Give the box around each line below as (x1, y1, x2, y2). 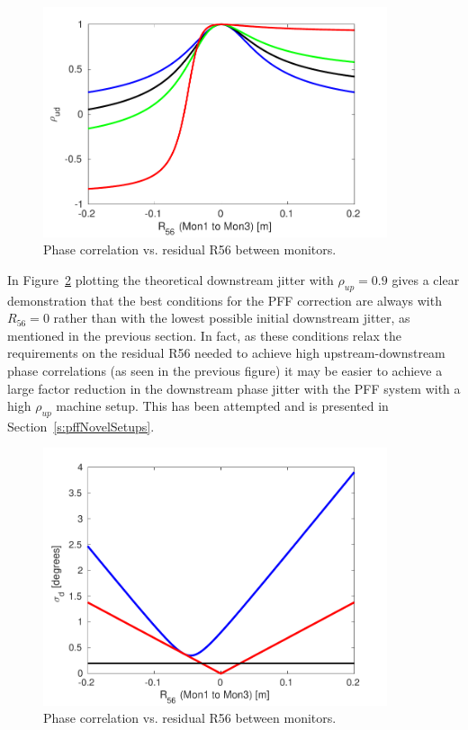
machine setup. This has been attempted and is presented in (56, 396, 389, 415)
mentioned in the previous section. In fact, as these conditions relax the (7, 325, 401, 344)
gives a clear (391, 270, 460, 289)
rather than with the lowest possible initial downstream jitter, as (53, 308, 410, 327)
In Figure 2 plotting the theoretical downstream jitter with (7, 270, 334, 289)
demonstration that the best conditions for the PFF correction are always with (7, 290, 442, 309)
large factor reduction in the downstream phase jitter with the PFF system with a (7, 378, 461, 397)
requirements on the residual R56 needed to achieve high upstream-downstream (7, 343, 445, 362)
